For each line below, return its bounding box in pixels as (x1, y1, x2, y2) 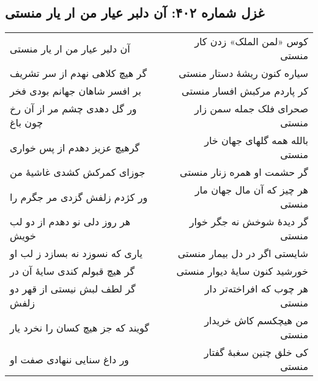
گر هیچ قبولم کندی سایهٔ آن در (10, 264, 135, 278)
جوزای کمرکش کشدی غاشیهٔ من (10, 165, 146, 180)
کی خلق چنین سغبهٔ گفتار (204, 345, 308, 360)
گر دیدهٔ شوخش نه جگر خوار (189, 214, 308, 229)
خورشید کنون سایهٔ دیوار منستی (176, 264, 308, 278)
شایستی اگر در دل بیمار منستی (177, 246, 308, 261)
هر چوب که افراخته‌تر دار (204, 281, 308, 296)
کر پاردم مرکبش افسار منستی (182, 84, 308, 98)
